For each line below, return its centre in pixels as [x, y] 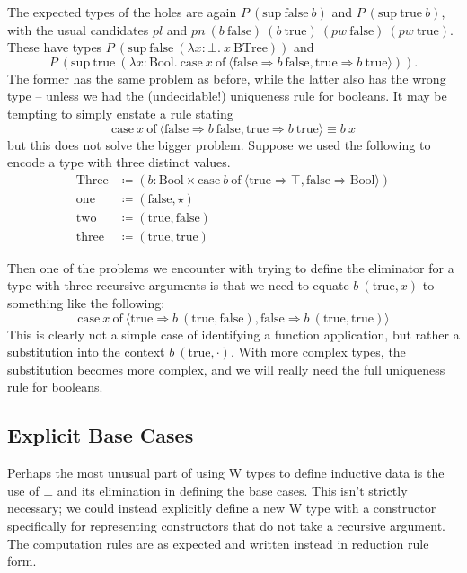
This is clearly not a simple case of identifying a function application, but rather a [233, 334]
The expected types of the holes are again [122, 12]
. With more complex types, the [318, 352]
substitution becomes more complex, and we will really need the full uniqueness [226, 369]
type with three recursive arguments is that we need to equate [178, 285]
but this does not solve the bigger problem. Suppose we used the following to [219, 144]
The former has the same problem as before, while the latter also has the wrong [227, 78]
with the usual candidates [78, 29]
